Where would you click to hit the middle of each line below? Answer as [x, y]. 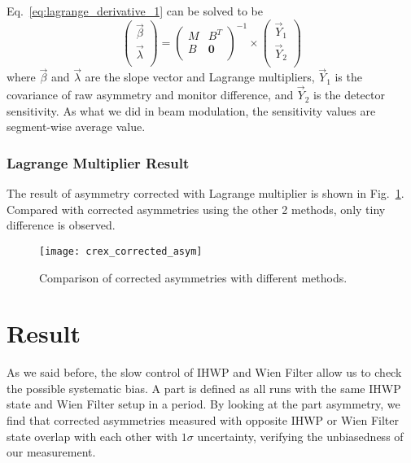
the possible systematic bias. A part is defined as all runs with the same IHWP [204, 388]
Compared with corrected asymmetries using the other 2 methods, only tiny [196, 209]
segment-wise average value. [76, 127]
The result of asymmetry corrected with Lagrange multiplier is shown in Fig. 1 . [205, 193]
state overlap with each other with [92, 436]
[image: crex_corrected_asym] [121, 251]
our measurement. [51, 452]
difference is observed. [61, 225]
